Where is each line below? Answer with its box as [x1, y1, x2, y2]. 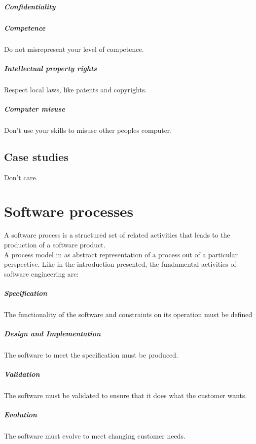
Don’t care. [4, 172, 38, 182]
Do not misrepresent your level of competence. [4, 43, 144, 54]
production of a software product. [4, 239, 106, 249]
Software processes [4, 201, 134, 221]
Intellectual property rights [4, 63, 97, 73]
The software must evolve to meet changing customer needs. [4, 431, 185, 441]
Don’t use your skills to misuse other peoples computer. [4, 124, 172, 135]
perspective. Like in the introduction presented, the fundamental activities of [4, 259, 236, 269]
